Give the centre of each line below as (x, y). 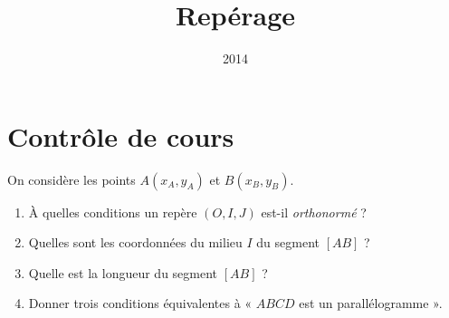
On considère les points (72, 179)
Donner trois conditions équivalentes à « (140, 303)
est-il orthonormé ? (314, 212)
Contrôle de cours (121, 135)
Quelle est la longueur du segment (123, 272)
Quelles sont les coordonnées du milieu (135, 242)
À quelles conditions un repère (113, 212)
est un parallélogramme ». (371, 303)
